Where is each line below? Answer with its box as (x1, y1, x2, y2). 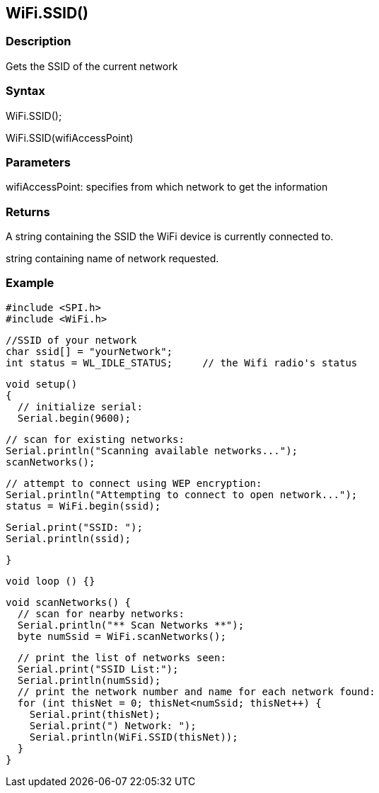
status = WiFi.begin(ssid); (6, 500, 161, 512)
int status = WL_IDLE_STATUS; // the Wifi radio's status (6, 356, 358, 369)
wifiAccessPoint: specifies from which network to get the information (6, 181, 328, 193)
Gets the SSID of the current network (6, 60, 178, 72)
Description (6, 34, 71, 49)
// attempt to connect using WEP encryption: (6, 477, 262, 489)
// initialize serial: (17, 400, 143, 412)
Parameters (6, 154, 71, 169)
